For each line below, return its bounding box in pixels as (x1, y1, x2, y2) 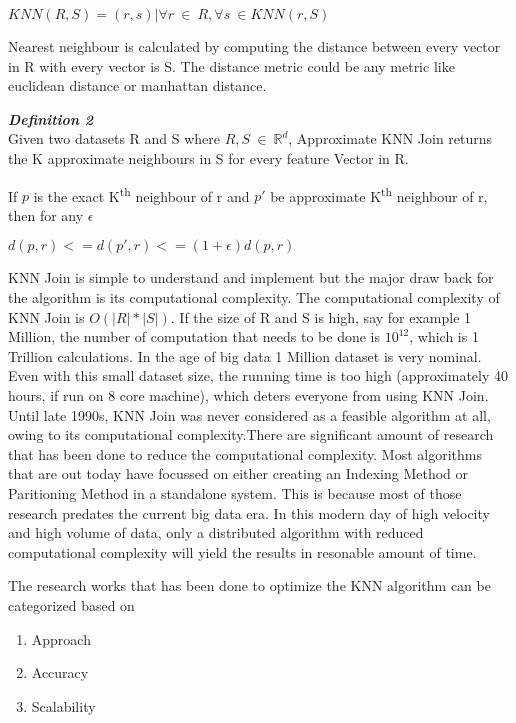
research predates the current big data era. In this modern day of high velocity (8, 502, 490, 523)
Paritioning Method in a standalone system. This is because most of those (8, 482, 462, 503)
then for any (8, 204, 84, 225)
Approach (31, 628, 91, 649)
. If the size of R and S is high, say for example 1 (170, 306, 472, 327)
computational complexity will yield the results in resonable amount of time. (8, 541, 477, 562)
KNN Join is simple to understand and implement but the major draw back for (8, 267, 494, 288)
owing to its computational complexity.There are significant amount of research (8, 424, 494, 445)
